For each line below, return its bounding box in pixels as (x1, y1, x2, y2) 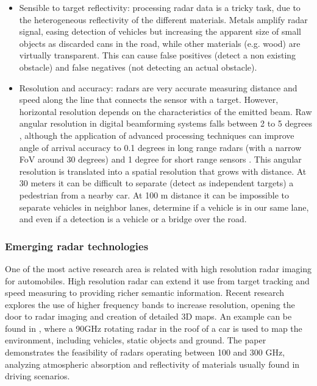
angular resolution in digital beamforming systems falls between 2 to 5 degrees (19, 117, 312, 130)
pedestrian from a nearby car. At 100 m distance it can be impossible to (19, 188, 290, 201)
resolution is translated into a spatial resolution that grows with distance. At (19, 164, 307, 177)
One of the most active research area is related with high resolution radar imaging (5, 262, 312, 275)
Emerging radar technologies (5, 238, 149, 253)
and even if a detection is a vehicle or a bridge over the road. (19, 212, 247, 225)
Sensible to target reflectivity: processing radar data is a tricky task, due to (19, 1, 301, 13)
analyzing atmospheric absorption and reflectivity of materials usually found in (5, 357, 300, 370)
